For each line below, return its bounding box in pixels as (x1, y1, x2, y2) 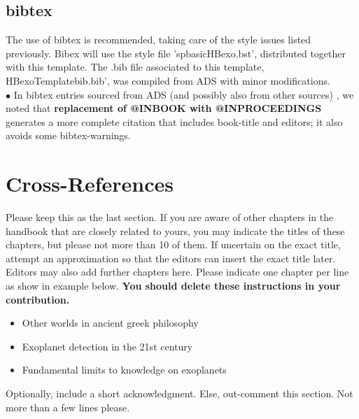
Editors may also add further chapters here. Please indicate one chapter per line (6, 264, 349, 279)
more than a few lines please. (6, 399, 130, 414)
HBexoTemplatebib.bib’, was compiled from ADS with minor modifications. (6, 73, 330, 87)
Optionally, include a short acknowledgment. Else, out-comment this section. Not (6, 386, 353, 401)
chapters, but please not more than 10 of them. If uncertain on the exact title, (6, 237, 341, 252)
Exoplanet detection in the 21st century (22, 339, 193, 353)
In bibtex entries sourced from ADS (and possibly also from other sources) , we (13, 87, 354, 101)
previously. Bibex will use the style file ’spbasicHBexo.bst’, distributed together (6, 45, 346, 60)
